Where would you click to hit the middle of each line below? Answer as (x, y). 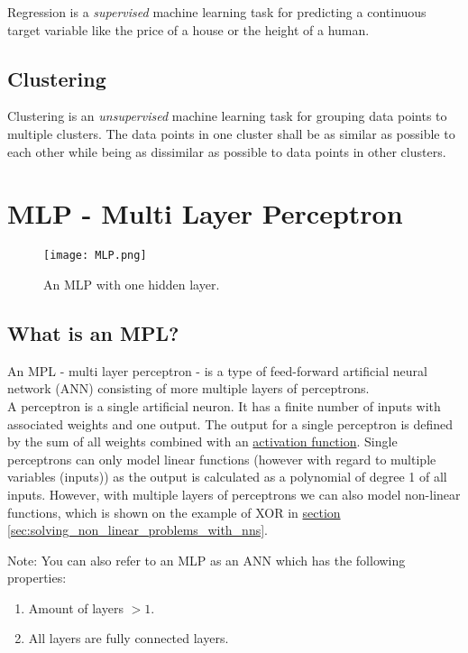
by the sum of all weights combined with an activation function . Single (202, 441)
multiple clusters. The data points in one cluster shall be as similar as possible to (231, 133)
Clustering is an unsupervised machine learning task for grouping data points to (227, 116)
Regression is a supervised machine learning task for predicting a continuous (217, 12)
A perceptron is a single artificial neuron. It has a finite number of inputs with (224, 405)
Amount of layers (76, 607)
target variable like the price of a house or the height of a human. (188, 29)
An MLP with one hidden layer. (132, 284)
